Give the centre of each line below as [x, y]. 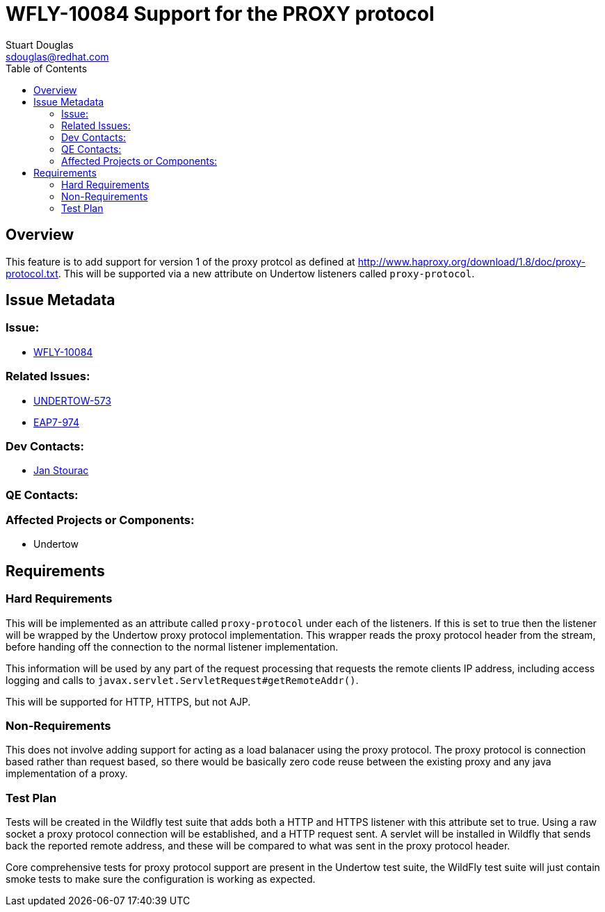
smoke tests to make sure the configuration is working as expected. [161, 879]
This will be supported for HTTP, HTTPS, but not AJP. [128, 701]
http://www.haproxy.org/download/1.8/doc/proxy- [472, 261]
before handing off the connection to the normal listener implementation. [172, 646]
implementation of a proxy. [67, 774]
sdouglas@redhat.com [57, 56]
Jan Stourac [61, 471]
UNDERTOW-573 [72, 400]
